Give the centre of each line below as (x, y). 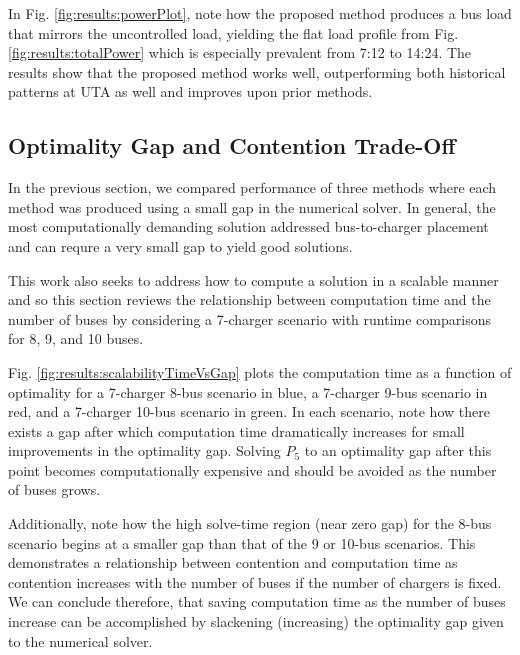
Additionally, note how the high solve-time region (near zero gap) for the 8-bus (250, 523)
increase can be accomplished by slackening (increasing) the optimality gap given (256, 621)
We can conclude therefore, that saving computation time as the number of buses (257, 601)
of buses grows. (54, 489)
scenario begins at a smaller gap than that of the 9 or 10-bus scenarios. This (242, 542)
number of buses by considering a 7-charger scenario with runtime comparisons (249, 318)
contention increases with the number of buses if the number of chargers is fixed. (255, 581)
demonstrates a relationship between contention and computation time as (233, 562)
